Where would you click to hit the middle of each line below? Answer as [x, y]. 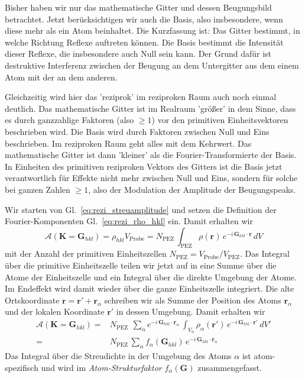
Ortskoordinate [32, 300]
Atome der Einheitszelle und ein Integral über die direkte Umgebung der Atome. [151, 277]
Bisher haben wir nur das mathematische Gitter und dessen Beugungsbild [138, 7]
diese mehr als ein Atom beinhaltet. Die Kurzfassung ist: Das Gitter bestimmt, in [152, 30]
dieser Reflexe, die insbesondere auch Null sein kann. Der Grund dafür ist [138, 54]
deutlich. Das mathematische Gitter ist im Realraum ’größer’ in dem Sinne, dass [150, 108]
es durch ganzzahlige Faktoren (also [69, 120]
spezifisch [22, 367]
